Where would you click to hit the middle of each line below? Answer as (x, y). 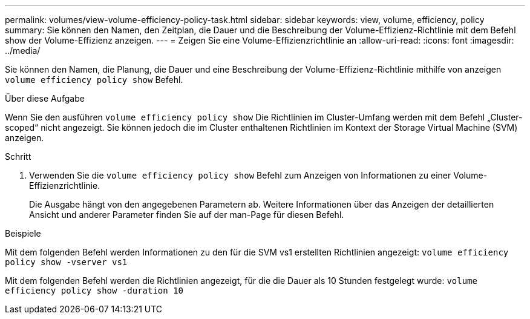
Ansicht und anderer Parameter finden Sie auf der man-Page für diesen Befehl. (187, 215)
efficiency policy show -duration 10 (94, 291)
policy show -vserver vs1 (66, 262)
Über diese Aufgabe (45, 98)
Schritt (18, 156)
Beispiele (23, 233)
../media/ (23, 51)
